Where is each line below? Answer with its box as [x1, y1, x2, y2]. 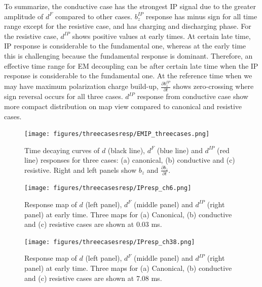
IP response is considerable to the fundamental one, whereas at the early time [4, 40, 246, 51]
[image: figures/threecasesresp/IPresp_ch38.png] [24, 238, 195, 246]
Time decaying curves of [24, 145, 100, 155]
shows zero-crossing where [173, 81, 254, 91]
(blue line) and [157, 145, 203, 155]
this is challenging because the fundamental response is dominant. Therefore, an [4, 50, 253, 61]
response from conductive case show [137, 91, 248, 102]
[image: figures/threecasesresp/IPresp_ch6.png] [24, 184, 192, 192]
